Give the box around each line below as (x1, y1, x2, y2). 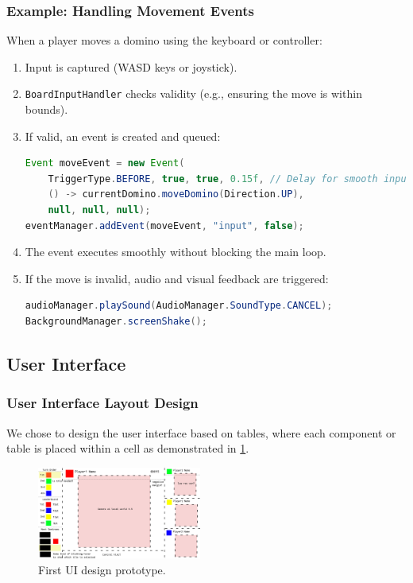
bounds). (25, 101, 68, 118)
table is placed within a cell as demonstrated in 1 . (6, 440, 249, 457)
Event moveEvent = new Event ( (25, 157, 185, 169)
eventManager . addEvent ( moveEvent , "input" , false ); (25, 220, 304, 231)
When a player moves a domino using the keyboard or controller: (6, 32, 322, 49)
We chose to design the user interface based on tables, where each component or (6, 424, 396, 441)
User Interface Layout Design (6, 393, 199, 413)
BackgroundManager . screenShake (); (25, 316, 207, 327)
